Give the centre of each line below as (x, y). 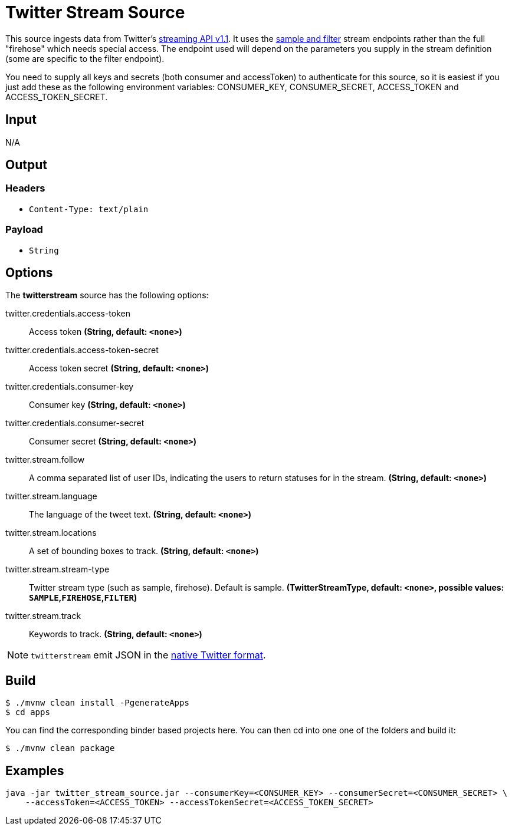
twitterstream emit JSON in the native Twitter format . (148, 655)
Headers (25, 188)
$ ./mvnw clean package (60, 748)
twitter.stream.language (51, 496)
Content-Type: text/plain (89, 209)
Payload (24, 230)
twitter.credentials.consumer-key (70, 387)
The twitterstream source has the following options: (107, 295)
